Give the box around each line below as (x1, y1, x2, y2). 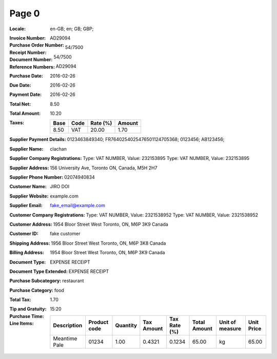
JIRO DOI (50, 184, 69, 190)
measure (219, 325, 241, 332)
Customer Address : (9, 221, 52, 227)
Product (88, 318, 109, 326)
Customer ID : (9, 231, 38, 237)
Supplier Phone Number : (9, 174, 64, 181)
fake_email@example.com (50, 203, 105, 209)
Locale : (9, 26, 26, 32)
